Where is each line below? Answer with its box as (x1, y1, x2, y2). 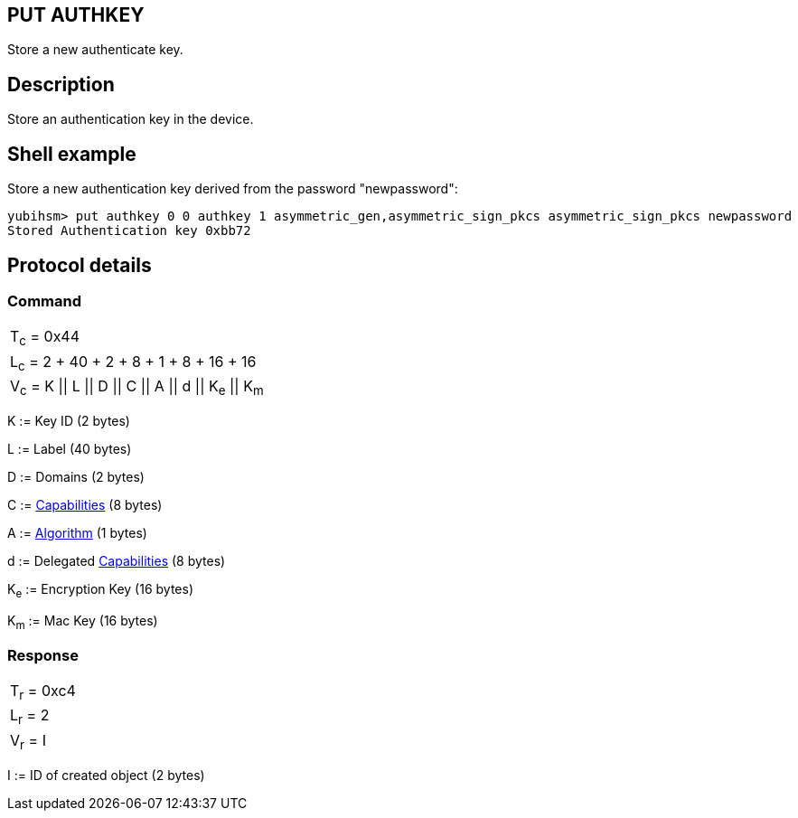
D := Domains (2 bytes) (7, 468, 145, 484)
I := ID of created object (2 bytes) (7, 766, 205, 783)
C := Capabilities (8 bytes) (7, 496, 163, 512)
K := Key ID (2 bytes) (7, 412, 130, 428)
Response (7, 645, 79, 664)
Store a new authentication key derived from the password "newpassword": (7, 181, 458, 197)
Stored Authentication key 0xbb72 (7, 223, 251, 239)
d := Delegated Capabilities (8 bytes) (7, 552, 226, 569)
